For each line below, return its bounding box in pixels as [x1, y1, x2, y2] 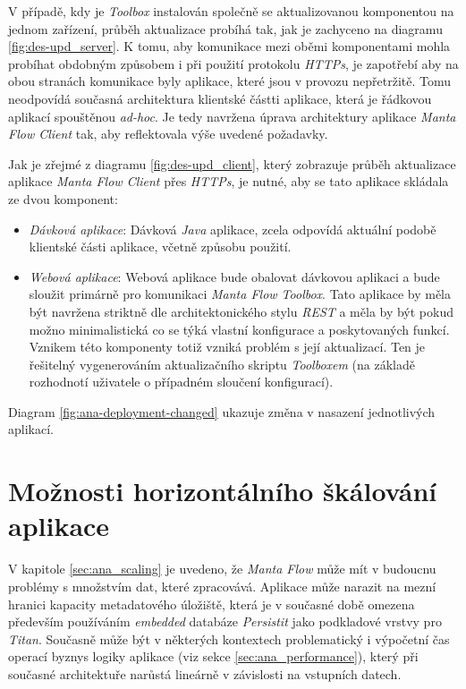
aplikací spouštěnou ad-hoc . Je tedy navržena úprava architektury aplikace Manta [8, 106, 456, 125]
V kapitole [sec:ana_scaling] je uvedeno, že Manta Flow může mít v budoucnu [8, 559, 436, 578]
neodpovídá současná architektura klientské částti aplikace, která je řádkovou [8, 89, 432, 107]
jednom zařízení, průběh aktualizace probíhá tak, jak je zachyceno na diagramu [8, 19, 443, 38]
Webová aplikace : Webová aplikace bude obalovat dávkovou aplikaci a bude [29, 267, 440, 285]
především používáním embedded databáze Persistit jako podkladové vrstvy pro [8, 612, 442, 631]
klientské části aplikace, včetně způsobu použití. [29, 237, 292, 256]
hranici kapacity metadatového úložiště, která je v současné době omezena [8, 594, 415, 613]
